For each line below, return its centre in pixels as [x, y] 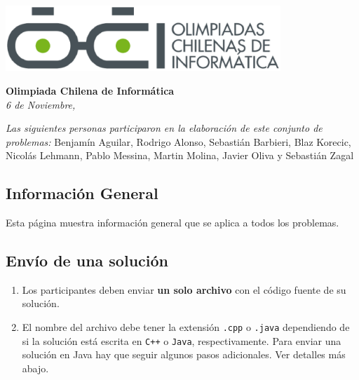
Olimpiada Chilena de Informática [90, 90]
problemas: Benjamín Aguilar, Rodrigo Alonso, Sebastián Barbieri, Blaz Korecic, [178, 141]
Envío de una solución [87, 260]
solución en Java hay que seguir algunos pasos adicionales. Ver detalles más [184, 354]
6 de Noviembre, [41, 104]
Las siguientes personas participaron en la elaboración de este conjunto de [164, 128]
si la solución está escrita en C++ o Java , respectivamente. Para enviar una [182, 340]
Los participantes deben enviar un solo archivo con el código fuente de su [184, 289]
